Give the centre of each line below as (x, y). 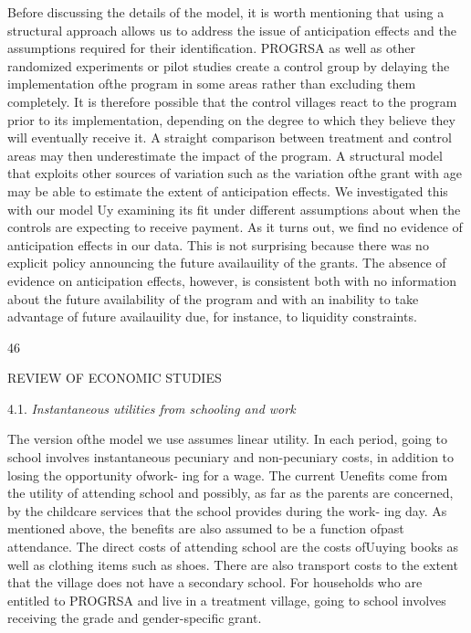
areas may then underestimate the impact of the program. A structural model (225, 155)
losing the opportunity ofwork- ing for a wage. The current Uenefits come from (228, 475)
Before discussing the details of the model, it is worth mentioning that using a (226, 12)
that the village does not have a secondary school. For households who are (215, 582)
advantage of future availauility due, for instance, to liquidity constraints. (212, 316)
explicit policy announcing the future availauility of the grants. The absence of (227, 263)
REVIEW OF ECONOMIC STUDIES (115, 378)
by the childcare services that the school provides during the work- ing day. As (227, 510)
